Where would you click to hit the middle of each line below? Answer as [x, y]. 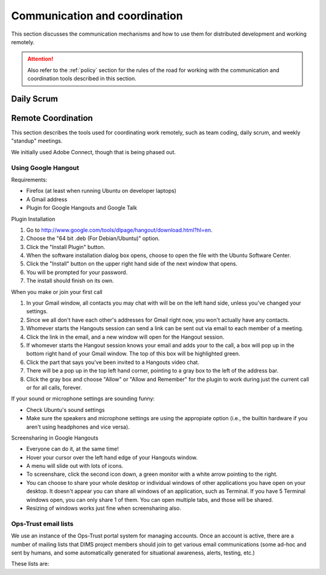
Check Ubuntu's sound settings [66, 410]
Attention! [40, 59]
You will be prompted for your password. [77, 272]
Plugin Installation [33, 219]
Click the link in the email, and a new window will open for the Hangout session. [125, 337]
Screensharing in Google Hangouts [55, 438]
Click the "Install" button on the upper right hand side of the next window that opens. [132, 264]
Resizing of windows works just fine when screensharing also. [104, 508]
